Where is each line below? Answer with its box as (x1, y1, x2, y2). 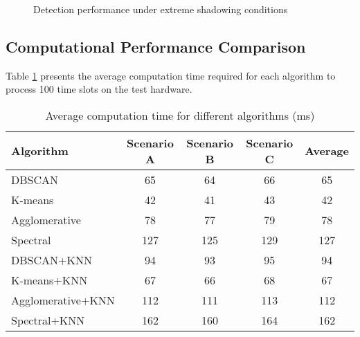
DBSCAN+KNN (11, 251, 92, 268)
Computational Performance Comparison (6, 35, 306, 57)
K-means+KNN (11, 271, 88, 288)
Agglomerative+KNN (11, 291, 115, 308)
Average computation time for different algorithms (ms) (45, 107, 315, 123)
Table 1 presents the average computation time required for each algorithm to (6, 68, 336, 82)
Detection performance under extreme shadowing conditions (33, 2, 288, 16)
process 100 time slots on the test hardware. (6, 82, 192, 96)
